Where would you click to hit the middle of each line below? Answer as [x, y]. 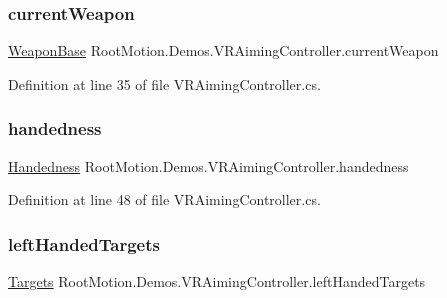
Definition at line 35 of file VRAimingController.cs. [164, 83]
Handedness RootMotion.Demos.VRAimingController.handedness [208, 165]
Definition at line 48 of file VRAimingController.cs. [164, 199]
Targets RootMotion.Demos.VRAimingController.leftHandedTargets [217, 281]
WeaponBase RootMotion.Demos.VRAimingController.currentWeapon [223, 50]
